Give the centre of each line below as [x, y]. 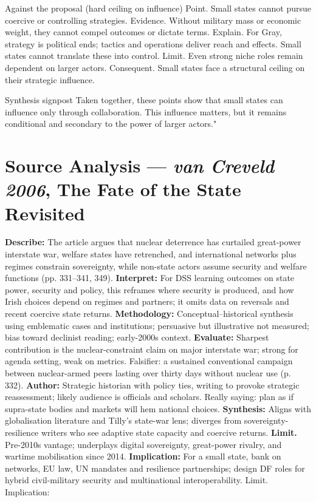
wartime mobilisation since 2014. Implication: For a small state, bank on [143, 456]
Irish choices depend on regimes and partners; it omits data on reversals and [147, 301]
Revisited [45, 213]
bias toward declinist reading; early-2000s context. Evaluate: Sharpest [137, 337]
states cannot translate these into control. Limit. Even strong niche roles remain [154, 56]
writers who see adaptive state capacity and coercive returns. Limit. [169, 432]
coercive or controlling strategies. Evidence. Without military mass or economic [153, 20]
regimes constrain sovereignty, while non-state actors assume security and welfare [156, 266]
